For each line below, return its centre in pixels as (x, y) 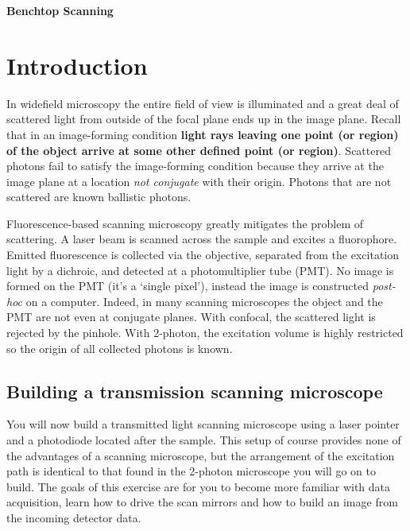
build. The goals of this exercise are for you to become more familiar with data (199, 486)
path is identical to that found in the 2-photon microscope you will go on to (191, 471)
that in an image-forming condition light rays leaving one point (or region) (203, 134)
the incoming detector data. (74, 517)
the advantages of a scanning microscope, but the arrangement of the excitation (201, 455)
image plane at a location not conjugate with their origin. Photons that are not (199, 181)
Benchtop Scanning (60, 10)
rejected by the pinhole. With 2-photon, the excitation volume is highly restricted (205, 333)
